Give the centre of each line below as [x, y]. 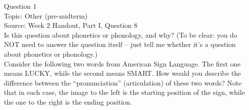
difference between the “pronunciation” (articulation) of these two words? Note [123, 82]
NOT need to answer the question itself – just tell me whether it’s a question [120, 44]
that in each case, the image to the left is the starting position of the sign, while [124, 92]
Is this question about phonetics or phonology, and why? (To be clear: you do [121, 34]
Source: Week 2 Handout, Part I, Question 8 [71, 25]
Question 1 [20, 6]
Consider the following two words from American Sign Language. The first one [122, 63]
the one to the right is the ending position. [68, 101]
